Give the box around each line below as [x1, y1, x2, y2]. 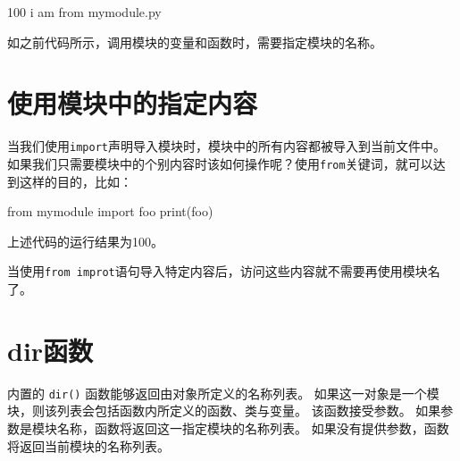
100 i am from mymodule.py [7, 3, 162, 21]
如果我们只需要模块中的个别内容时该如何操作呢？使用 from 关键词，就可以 [7, 154, 433, 172]
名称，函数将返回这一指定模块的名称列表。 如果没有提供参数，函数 [56, 419, 449, 438]
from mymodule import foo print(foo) [7, 202, 213, 221]
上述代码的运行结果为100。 [7, 231, 163, 250]
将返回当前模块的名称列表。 [7, 436, 170, 455]
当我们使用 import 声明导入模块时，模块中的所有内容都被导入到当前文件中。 [7, 137, 446, 155]
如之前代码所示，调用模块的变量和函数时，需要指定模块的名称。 [7, 32, 382, 51]
